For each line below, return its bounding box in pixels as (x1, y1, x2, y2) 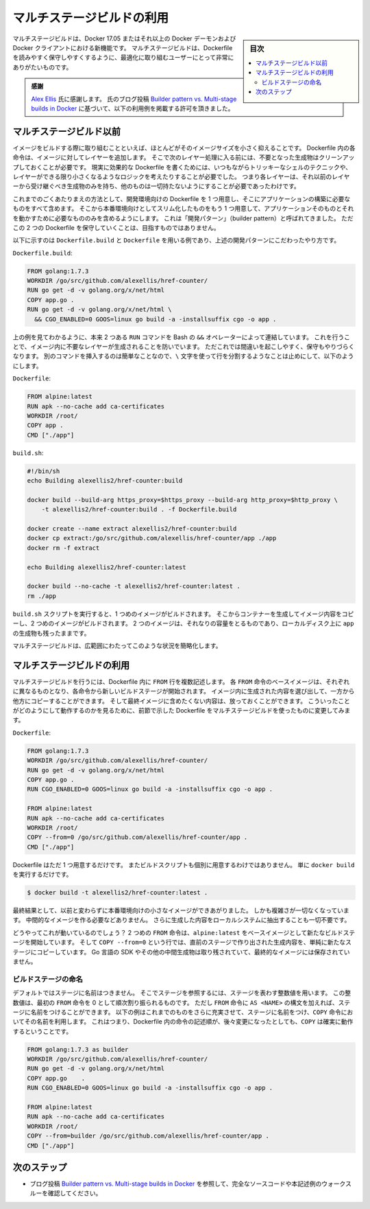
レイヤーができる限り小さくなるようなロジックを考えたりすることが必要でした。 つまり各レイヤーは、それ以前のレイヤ (12, 172, 350, 181)
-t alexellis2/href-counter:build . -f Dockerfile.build (41, 505, 237, 514)
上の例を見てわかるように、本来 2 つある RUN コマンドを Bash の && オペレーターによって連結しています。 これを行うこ (12, 333, 351, 341)
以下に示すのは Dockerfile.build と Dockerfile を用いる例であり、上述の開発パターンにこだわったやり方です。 (12, 236, 341, 244)
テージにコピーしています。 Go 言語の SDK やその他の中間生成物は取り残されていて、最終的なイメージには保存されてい (12, 947, 350, 956)
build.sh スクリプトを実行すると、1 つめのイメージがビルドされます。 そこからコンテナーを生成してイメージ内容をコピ (12, 610, 354, 618)
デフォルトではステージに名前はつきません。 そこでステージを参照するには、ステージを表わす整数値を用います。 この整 (12, 989, 351, 997)
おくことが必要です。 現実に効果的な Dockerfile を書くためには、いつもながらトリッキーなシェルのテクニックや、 (30, 163, 352, 171)
